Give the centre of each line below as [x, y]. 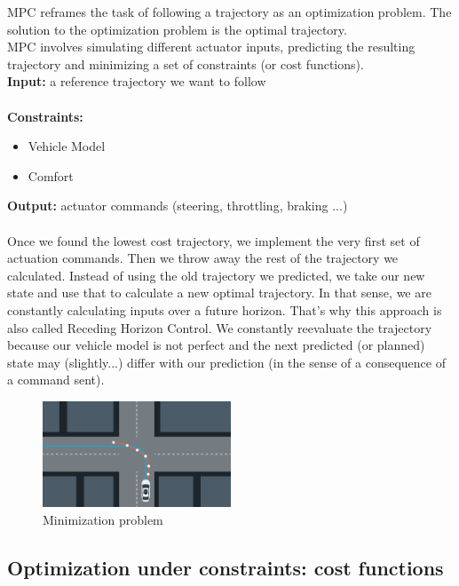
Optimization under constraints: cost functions [226, 567]
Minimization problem [103, 519]
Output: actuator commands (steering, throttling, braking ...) [178, 206]
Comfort [51, 175]
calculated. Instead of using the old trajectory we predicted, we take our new [216, 275]
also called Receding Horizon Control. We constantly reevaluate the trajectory [220, 327]
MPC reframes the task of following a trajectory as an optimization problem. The [229, 12]
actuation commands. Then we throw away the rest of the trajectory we [203, 258]
